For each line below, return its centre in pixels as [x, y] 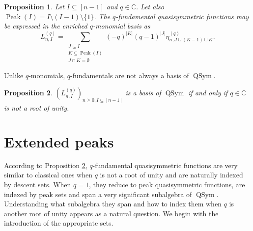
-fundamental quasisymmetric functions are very [165, 165]
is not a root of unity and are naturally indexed [171, 175]
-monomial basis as [121, 26]
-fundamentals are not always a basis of [130, 75]
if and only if [208, 93]
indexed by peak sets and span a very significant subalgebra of [98, 194]
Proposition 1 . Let [34, 6]
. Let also [150, 6]
